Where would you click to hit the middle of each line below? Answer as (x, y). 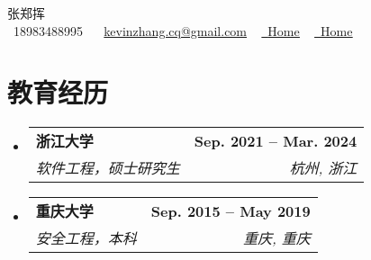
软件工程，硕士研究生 (108, 168)
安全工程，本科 (86, 238)
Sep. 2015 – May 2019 (231, 211)
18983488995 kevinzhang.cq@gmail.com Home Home (183, 30)
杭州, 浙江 (323, 168)
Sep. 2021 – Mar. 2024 (276, 140)
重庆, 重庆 (277, 238)
